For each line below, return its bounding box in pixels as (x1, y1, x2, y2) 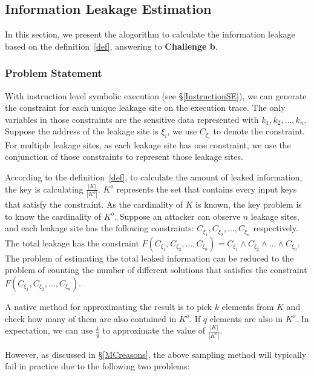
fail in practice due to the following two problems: (5, 360, 190, 372)
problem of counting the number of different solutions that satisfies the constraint (5, 263, 307, 276)
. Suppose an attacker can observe (114, 209, 241, 222)
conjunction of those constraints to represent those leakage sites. (5, 150, 243, 163)
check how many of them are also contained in (5, 312, 177, 325)
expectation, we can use (5, 324, 93, 337)
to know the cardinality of (5, 209, 102, 222)
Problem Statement (5, 65, 102, 81)
